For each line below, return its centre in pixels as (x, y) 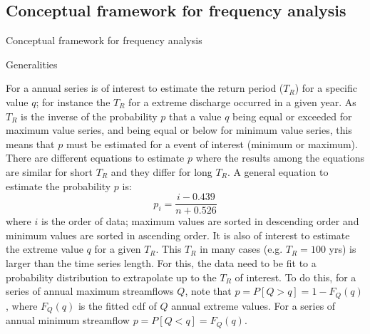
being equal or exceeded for (292, 116)
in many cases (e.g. (241, 249)
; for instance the (73, 101)
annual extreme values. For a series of (253, 305)
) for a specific (326, 88)
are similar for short (50, 171)
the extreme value (45, 249)
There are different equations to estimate (95, 158)
